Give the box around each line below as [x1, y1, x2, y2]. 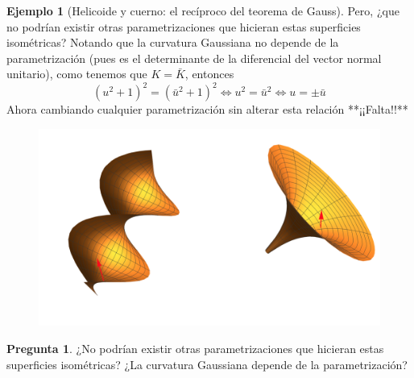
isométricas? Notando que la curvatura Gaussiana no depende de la [6, 34, 339, 51]
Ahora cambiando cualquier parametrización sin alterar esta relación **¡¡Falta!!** [6, 101, 408, 118]
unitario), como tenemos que [6, 65, 147, 82]
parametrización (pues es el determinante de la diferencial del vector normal [6, 49, 382, 66]
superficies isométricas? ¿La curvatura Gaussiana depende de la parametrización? [6, 355, 408, 372]
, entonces [184, 65, 234, 82]
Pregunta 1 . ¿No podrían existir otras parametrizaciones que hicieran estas [6, 339, 384, 356]
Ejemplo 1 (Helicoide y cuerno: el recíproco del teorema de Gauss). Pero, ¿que [6, 2, 400, 19]
